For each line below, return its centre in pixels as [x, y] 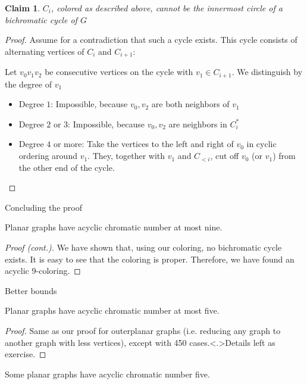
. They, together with [126, 156]
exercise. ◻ [26, 354]
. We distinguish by [267, 72]
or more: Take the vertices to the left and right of [143, 144]
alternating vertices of [45, 51]
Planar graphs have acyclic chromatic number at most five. [112, 310]
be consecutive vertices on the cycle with [119, 72]
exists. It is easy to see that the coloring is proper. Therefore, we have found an [150, 259]
